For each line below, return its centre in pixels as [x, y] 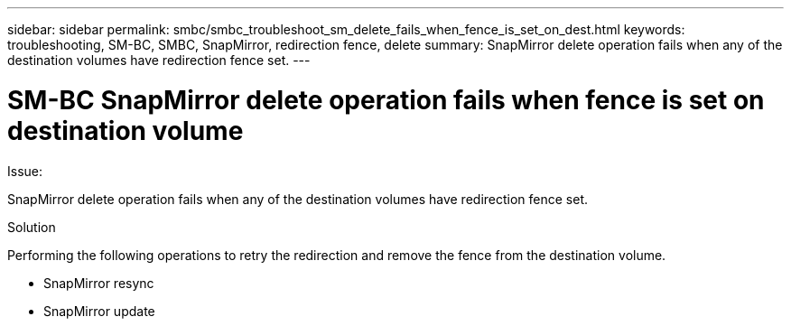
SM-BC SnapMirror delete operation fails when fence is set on [386, 100]
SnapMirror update [99, 311]
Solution [32, 227]
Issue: [25, 171]
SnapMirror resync [99, 283]
